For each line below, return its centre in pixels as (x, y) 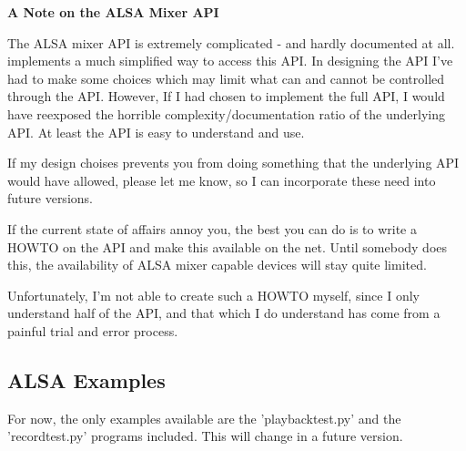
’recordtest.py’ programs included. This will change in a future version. (205, 436)
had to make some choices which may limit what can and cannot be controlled (226, 78)
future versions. (50, 198)
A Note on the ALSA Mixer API (113, 12)
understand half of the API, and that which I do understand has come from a (224, 313)
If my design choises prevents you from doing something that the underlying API (233, 163)
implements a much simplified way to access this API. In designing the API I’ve (230, 61)
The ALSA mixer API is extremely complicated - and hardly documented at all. (231, 42)
